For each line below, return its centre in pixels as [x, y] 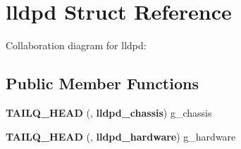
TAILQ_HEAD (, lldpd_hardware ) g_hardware [121, 136]
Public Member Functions [102, 83]
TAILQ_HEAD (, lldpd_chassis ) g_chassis [109, 112]
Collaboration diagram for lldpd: [76, 45]
